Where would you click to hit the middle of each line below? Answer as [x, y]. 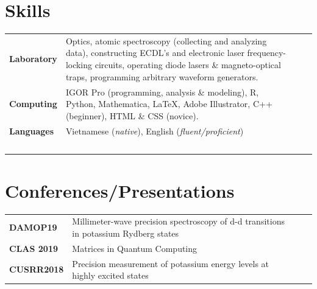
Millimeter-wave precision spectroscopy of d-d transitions [178, 221]
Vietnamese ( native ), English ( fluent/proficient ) [155, 131]
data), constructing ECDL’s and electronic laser [155, 53]
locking [79, 65]
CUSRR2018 [37, 269]
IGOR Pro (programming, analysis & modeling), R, [162, 92]
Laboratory [33, 59]
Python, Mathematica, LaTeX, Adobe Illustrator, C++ [169, 104]
